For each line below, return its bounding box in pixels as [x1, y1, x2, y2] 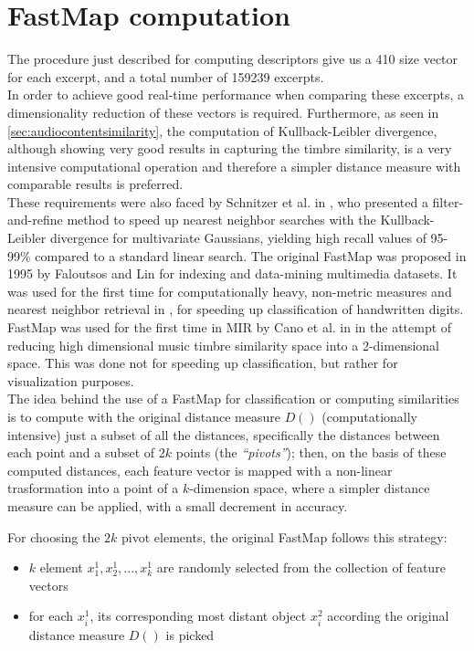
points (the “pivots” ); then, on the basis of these [175, 443, 447, 462]
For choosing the [7, 527, 100, 546]
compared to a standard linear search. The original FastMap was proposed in [35, 246, 467, 265]
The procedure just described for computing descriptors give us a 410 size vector [7, 49, 458, 68]
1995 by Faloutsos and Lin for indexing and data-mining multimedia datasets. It [7, 264, 458, 283]
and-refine [7, 210, 63, 229]
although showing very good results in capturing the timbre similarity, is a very [7, 139, 452, 158]
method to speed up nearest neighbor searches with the [67, 210, 376, 229]
